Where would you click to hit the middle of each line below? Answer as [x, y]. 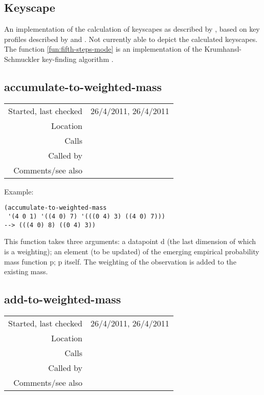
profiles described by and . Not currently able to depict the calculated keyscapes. [131, 39]
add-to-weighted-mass [63, 299]
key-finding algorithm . [78, 59]
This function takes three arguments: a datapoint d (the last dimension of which [130, 241]
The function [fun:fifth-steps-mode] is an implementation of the [103, 49]
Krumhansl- [223, 49]
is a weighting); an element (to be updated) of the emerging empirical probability [132, 251]
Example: [19, 191]
